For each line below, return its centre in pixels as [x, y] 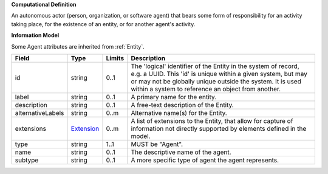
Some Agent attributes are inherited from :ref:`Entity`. [78, 46]
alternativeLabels [39, 113]
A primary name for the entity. [174, 97]
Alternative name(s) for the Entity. [179, 113]
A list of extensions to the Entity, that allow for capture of [212, 120]
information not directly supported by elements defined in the [219, 128]
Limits [115, 58]
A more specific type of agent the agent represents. [205, 160]
